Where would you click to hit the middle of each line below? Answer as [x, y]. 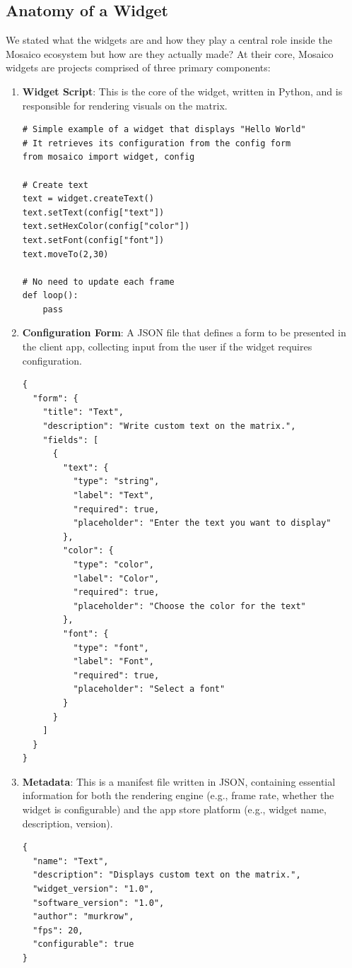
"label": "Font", [113, 662]
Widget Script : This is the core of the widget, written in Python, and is [182, 91]
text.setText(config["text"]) [93, 212]
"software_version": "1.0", [99, 903]
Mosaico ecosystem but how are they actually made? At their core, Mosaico [170, 53]
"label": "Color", [116, 578]
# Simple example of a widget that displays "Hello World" [164, 130]
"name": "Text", [71, 861]
